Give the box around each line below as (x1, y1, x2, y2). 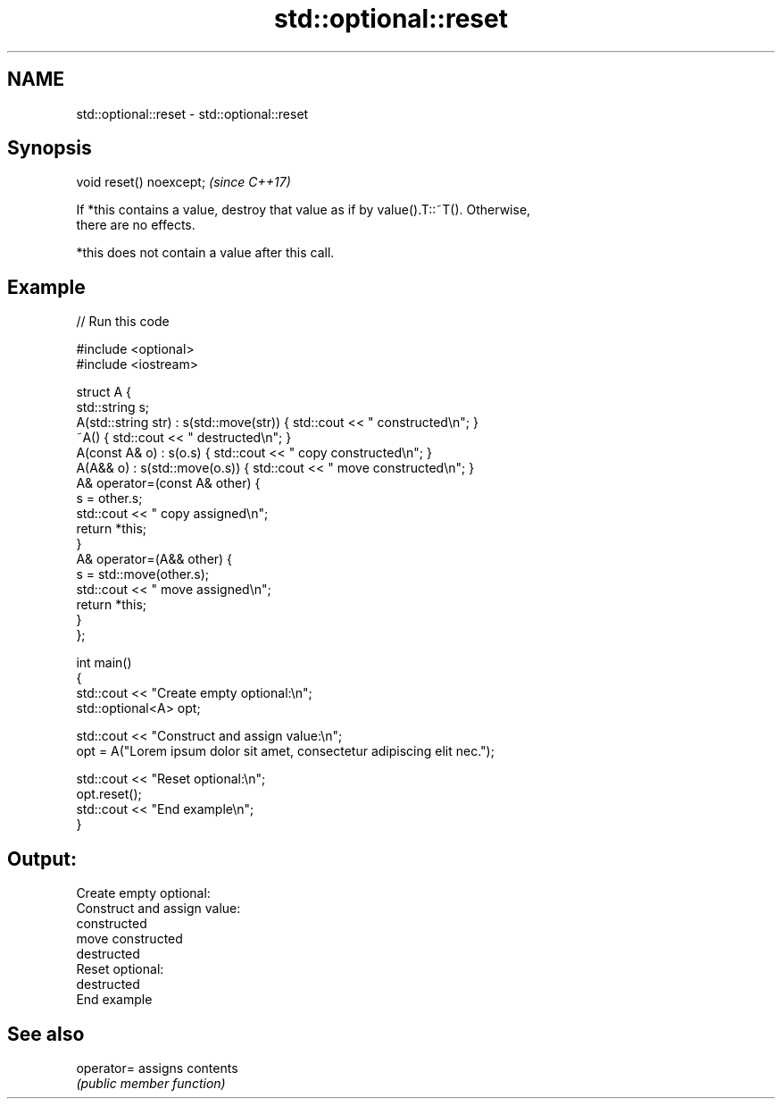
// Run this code (76, 314, 170, 330)
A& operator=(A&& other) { (76, 551, 233, 567)
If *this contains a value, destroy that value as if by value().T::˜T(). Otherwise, (76, 202, 531, 218)
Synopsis (7, 137, 92, 160)
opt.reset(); (76, 786, 142, 802)
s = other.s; (76, 490, 143, 507)
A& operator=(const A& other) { (76, 475, 261, 491)
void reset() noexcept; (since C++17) (76, 174, 291, 190)
